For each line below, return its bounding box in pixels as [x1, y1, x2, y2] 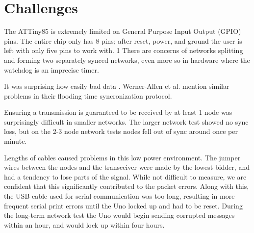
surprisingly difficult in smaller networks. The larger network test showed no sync [4, 116, 249, 127]
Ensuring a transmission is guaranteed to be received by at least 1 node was [4, 107, 232, 117]
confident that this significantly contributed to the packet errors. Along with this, [4, 181, 249, 191]
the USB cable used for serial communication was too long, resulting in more [4, 191, 235, 201]
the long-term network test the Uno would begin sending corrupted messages [4, 210, 235, 220]
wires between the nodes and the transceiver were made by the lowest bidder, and [4, 162, 250, 172]
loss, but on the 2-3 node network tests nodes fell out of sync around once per [4, 126, 238, 136]
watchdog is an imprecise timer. [4, 64, 99, 75]
